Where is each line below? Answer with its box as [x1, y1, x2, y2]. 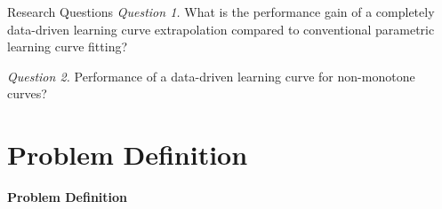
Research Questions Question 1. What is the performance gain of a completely [7, 3, 435, 20]
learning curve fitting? [7, 37, 128, 56]
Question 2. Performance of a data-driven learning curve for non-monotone [7, 66, 415, 85]
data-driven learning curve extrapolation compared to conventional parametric [7, 19, 435, 38]
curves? [7, 84, 47, 103]
